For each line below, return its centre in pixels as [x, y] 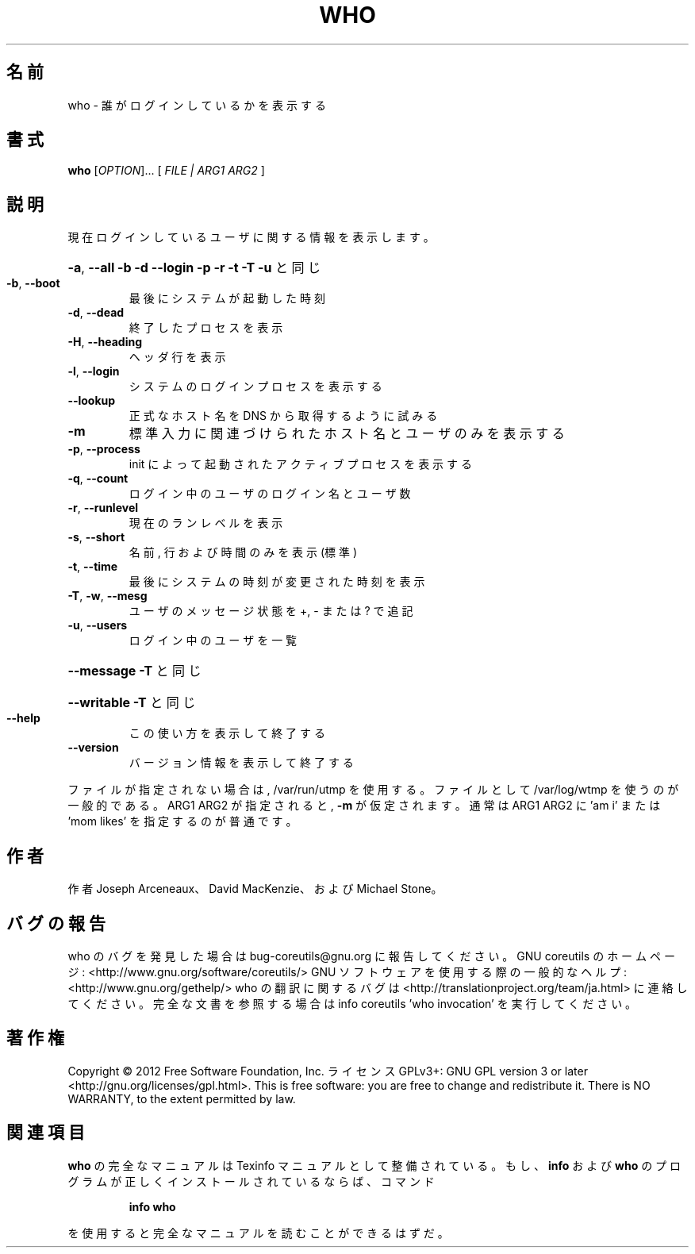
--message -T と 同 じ [134, 671]
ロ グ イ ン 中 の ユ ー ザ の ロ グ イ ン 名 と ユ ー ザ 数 [270, 494]
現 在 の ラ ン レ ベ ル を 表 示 [206, 523]
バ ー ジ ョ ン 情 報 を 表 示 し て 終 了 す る [241, 763]
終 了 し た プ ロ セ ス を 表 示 [206, 328]
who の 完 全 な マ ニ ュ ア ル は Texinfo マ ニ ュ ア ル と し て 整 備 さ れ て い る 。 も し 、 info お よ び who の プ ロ [374, 1165]
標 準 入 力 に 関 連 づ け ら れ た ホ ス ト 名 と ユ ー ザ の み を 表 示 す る [347, 434]
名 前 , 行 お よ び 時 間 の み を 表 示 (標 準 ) [243, 552]
